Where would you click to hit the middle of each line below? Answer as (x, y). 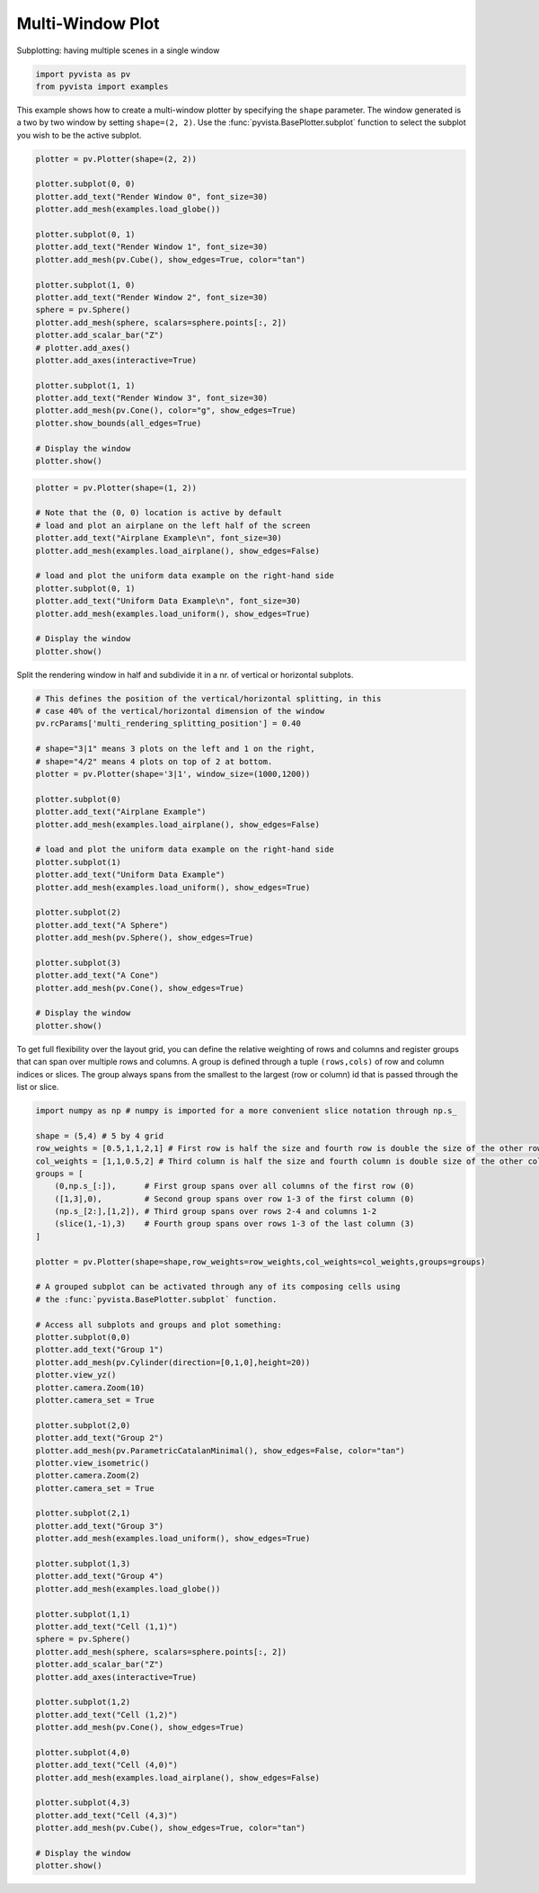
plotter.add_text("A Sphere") (102, 925)
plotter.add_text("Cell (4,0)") (107, 1765)
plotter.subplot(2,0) (83, 1425)
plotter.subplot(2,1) (83, 1514)
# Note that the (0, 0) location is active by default (159, 513)
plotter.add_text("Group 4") (100, 1576)
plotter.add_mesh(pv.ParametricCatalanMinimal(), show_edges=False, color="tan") (221, 1451)
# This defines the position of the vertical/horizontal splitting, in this (208, 698)
